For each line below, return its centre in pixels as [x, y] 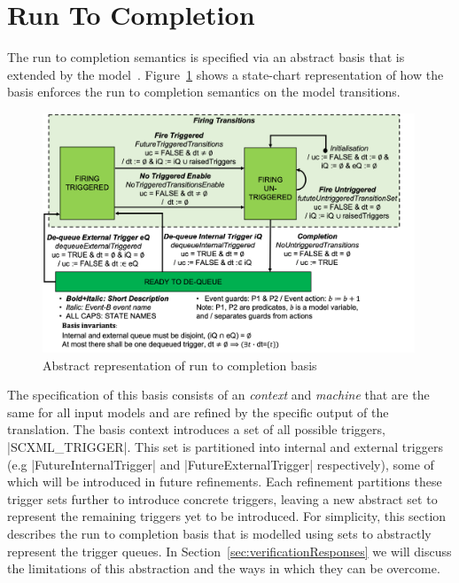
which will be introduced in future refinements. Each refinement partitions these [225, 482]
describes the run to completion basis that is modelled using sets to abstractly [219, 533]
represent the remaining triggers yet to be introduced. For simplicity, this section [227, 516]
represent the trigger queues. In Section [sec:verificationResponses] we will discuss [229, 551]
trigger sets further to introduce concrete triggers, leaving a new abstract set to [222, 498]
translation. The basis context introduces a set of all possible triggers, [196, 429]
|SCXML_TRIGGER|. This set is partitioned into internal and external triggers [225, 447]
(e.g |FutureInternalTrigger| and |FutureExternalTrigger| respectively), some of [221, 464]
